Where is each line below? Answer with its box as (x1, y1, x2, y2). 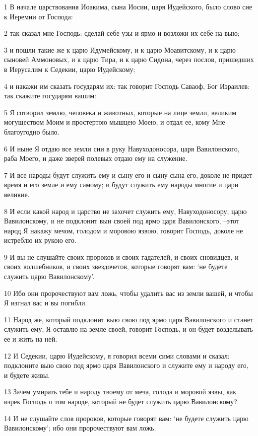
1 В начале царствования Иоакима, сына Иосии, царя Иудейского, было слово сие (4, 1, 253, 11)
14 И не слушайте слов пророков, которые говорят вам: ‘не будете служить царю (4, 413, 249, 423)
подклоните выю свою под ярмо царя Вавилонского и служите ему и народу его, (4, 360, 249, 370)
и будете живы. (4, 369, 50, 380)
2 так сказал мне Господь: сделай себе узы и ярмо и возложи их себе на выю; (4, 28, 240, 38)
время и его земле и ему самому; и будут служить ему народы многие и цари (4, 179, 239, 190)
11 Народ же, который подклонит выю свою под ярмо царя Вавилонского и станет (4, 314, 254, 324)
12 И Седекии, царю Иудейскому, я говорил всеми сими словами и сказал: (4, 350, 230, 361)
